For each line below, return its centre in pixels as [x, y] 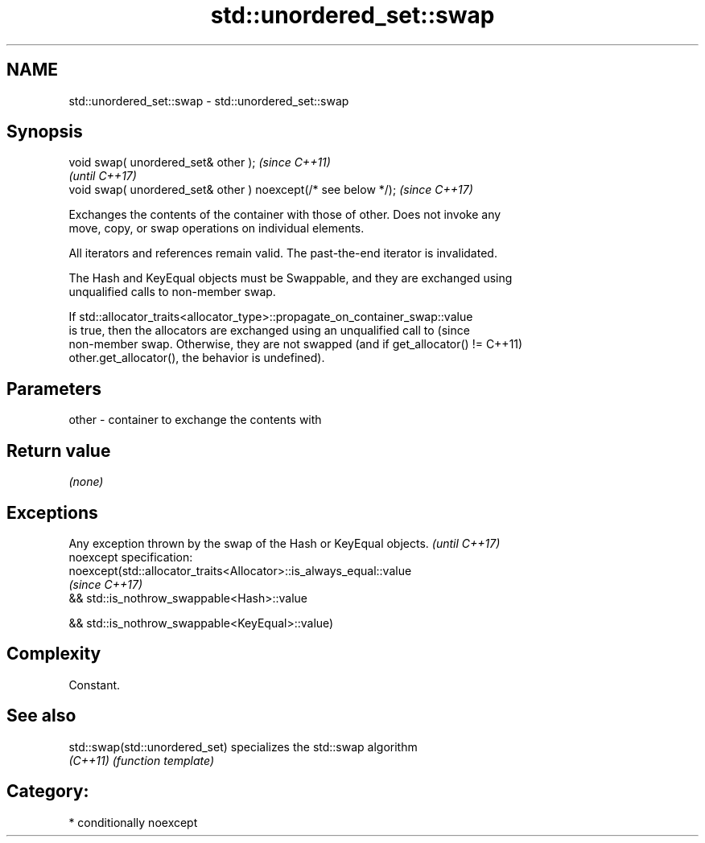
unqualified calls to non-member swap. [172, 292]
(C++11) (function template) [142, 760]
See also [41, 716]
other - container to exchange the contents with [195, 420]
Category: [48, 792]
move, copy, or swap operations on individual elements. [216, 228]
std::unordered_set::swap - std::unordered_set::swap [209, 101]
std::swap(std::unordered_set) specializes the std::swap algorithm [243, 746]
